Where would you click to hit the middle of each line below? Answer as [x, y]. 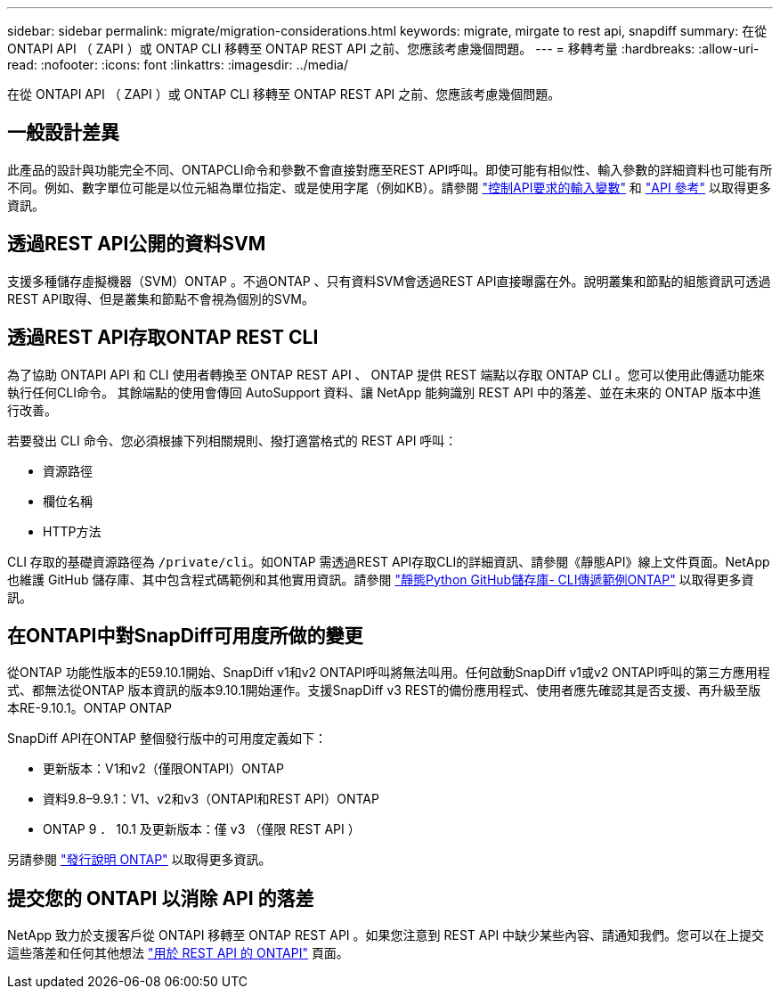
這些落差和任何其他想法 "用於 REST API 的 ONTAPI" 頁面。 [178, 953]
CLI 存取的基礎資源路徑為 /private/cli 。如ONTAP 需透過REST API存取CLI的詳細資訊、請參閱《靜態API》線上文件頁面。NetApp [389, 561]
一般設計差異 [63, 133]
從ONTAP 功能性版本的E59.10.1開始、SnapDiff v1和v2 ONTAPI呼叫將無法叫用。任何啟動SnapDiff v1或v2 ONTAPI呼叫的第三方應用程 [389, 673]
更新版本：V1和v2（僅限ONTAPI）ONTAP [163, 769]
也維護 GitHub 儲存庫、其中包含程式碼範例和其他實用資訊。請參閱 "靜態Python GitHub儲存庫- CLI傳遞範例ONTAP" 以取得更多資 [381, 579]
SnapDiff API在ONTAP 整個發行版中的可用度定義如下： [167, 739]
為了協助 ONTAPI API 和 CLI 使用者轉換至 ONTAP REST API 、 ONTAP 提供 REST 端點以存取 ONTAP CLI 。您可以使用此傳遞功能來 [386, 374]
